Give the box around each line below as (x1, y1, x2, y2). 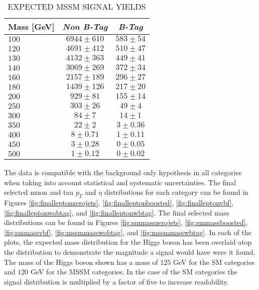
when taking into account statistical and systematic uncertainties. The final (4, 177, 236, 187)
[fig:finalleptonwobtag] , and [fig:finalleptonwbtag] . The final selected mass (4, 207, 229, 217)
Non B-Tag (62, 21, 108, 32)
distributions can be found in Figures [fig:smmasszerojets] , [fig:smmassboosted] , (4, 217, 248, 228)
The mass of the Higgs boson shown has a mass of (4, 256, 158, 267)
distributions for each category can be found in (104, 187, 248, 197)
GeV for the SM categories (173, 256, 254, 267)
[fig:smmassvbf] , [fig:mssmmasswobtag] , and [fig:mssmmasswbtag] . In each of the (4, 227, 251, 237)
